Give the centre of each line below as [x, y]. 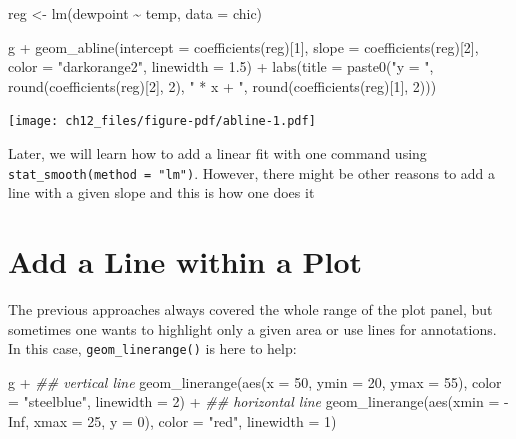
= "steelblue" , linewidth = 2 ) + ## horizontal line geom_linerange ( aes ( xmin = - [258, 401]
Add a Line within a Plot [185, 261]
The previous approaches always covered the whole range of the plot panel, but [250, 309]
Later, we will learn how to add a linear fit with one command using [217, 153]
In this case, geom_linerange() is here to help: [152, 348]
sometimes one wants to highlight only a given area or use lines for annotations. [252, 328]
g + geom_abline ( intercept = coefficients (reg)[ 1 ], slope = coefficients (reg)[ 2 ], [243, 46]
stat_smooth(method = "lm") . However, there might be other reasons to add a [252, 172]
